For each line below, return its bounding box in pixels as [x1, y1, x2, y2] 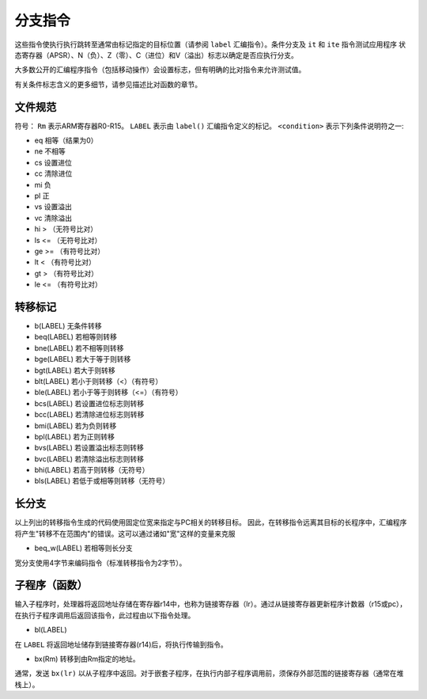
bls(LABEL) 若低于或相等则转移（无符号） [34, 476, 170, 486]
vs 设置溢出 [34, 202, 73, 211]
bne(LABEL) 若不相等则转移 [34, 343, 124, 352]
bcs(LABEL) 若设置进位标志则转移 [34, 398, 145, 408]
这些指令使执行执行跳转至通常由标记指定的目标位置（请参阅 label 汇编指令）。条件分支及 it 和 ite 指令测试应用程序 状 [14, 40, 406, 49]
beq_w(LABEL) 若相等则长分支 [34, 543, 134, 553]
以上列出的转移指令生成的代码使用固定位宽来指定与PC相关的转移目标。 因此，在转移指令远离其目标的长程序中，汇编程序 [14, 518, 407, 527]
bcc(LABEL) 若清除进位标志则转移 [34, 410, 145, 420]
